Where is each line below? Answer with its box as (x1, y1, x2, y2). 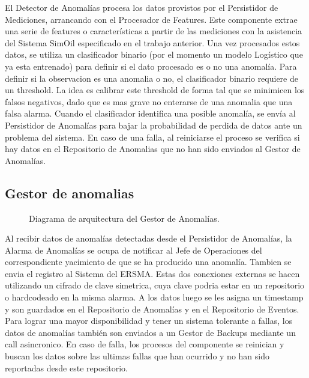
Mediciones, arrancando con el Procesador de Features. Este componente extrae (5, 13, 298, 25)
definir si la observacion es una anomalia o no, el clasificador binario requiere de (5, 72, 298, 84)
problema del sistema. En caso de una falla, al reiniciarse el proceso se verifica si (5, 130, 300, 143)
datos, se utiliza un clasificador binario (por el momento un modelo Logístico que (5, 48, 303, 61)
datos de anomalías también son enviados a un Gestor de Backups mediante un (5, 326, 296, 338)
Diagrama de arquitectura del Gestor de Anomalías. (29, 212, 220, 224)
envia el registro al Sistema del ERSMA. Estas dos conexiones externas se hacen (5, 267, 300, 279)
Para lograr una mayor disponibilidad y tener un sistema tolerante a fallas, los (5, 314, 293, 327)
